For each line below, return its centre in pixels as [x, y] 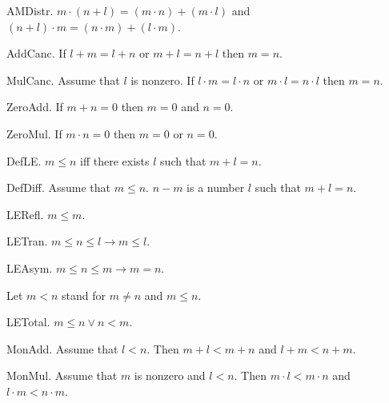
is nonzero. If [162, 80]
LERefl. [25, 214]
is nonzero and [170, 375]
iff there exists [115, 160]
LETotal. [28, 322]
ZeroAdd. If [35, 107]
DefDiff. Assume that [59, 188]
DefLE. [24, 160]
